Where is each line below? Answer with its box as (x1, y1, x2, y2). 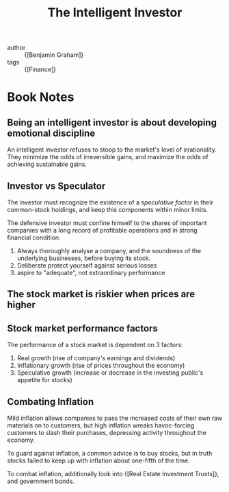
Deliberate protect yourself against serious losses (16, 261, 157, 269)
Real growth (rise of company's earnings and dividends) (16, 354, 176, 362)
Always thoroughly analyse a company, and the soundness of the (16, 247, 202, 255)
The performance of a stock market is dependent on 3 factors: (7, 341, 183, 349)
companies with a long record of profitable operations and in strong (7, 226, 198, 234)
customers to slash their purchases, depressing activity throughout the (7, 429, 206, 437)
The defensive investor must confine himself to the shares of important (7, 219, 207, 227)
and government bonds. (7, 477, 75, 485)
